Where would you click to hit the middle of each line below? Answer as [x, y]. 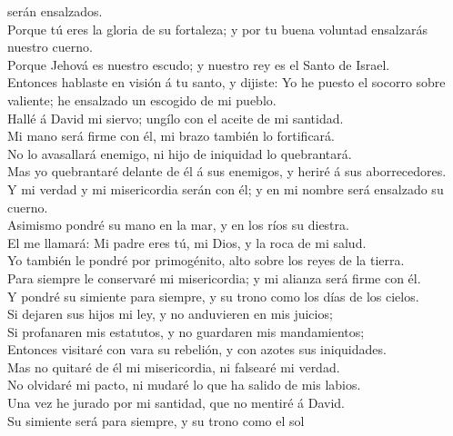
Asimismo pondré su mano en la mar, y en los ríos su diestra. [178, 225]
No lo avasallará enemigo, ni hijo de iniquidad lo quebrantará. [180, 153]
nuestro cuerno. [50, 47]
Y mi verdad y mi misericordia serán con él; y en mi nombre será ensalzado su [226, 188]
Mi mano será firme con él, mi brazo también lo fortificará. [171, 136]
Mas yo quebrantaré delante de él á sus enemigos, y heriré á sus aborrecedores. [227, 171]
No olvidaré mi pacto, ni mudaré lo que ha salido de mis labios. [184, 385]
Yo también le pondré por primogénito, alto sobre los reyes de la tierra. [206, 260]
